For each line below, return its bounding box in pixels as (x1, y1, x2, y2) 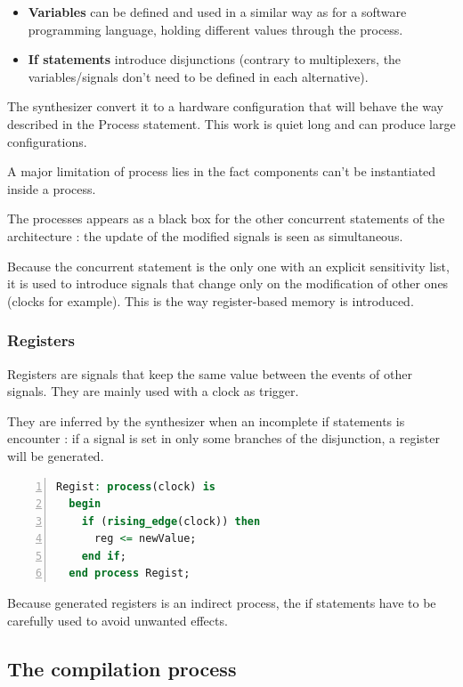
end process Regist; (69, 567, 191, 580)
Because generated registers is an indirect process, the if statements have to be (7, 594, 436, 612)
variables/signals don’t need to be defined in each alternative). (28, 67, 369, 85)
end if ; (81, 549, 126, 562)
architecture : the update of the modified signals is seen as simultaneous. (7, 226, 403, 245)
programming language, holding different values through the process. (28, 20, 403, 38)
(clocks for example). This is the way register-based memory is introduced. (7, 291, 414, 310)
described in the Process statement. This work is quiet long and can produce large (7, 114, 456, 133)
